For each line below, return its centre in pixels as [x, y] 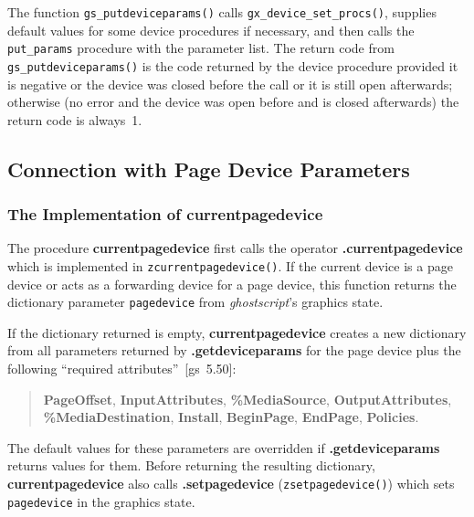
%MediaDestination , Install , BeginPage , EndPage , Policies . [231, 417]
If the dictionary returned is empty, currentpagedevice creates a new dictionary [237, 332]
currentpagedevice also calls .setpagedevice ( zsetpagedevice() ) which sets [231, 483]
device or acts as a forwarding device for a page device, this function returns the [232, 284]
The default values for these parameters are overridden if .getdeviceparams [224, 447]
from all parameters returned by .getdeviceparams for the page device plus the [234, 350]
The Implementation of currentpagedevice [165, 214]
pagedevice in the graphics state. [101, 501]
